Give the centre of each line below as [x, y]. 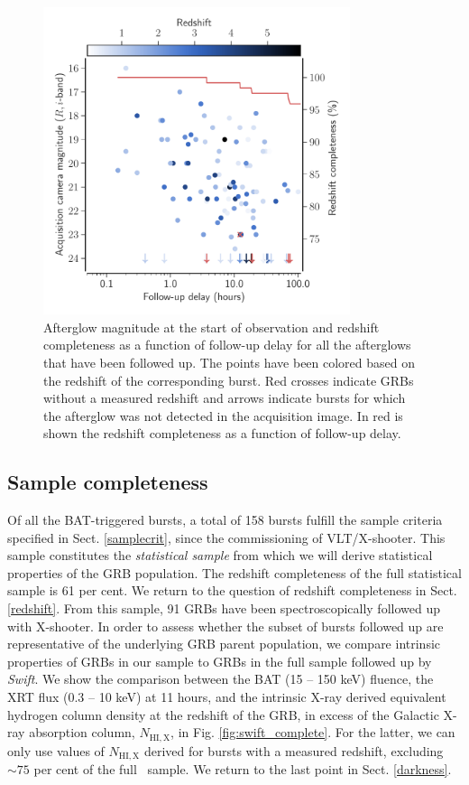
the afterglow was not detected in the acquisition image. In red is [223, 415]
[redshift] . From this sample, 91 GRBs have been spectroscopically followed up [224, 608]
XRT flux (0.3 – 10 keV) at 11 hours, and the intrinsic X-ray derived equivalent [227, 697]
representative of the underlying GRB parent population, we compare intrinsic [224, 644]
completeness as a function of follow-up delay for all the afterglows [227, 345]
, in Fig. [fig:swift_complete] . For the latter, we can [313, 732]
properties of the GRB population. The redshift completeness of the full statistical [234, 572]
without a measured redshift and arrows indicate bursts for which [225, 398]
